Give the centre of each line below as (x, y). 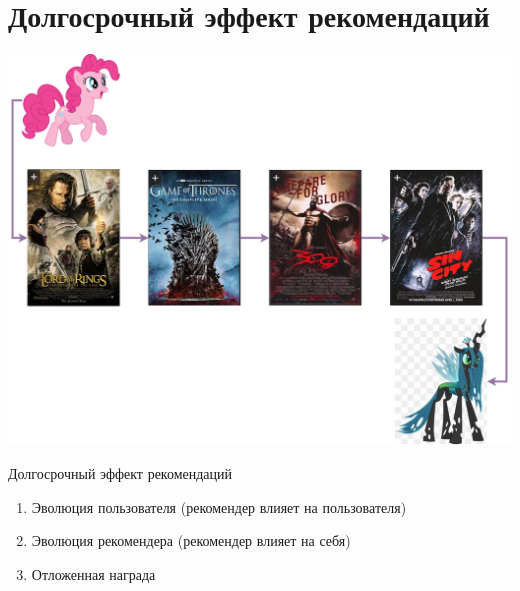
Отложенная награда (93, 573)
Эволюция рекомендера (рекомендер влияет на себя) (191, 540)
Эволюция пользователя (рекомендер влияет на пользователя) (219, 506)
